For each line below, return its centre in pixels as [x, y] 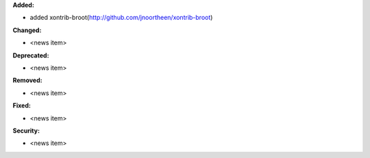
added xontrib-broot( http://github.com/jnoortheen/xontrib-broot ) [121, 18]
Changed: [27, 30]
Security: [26, 131]
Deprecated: [31, 55]
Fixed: [22, 105]
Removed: [27, 80]
